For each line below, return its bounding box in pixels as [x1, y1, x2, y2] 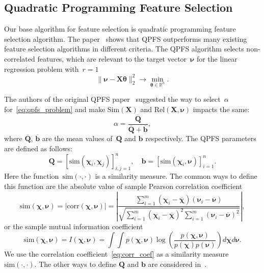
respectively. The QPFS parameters [145, 132, 256, 143]
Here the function [4, 171, 59, 181]
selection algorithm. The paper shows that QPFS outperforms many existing [4, 33, 247, 44]
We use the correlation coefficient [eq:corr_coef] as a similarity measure [4, 249, 229, 259]
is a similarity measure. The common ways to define [95, 171, 257, 181]
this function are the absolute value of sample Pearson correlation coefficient [4, 181, 243, 192]
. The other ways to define [34, 258, 117, 269]
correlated [4, 53, 35, 64]
